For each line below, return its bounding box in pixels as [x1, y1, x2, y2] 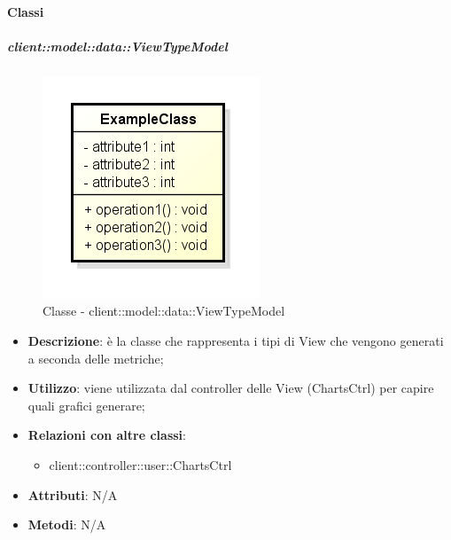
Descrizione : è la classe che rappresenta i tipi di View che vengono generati [27, 331, 444, 349]
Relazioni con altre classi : [27, 426, 186, 444]
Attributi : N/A [27, 485, 118, 504]
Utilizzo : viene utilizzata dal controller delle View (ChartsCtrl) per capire [27, 379, 434, 397]
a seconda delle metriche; [27, 348, 164, 367]
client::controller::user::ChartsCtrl [49, 455, 232, 473]
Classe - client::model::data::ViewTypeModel [43, 301, 285, 320]
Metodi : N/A [27, 515, 106, 534]
